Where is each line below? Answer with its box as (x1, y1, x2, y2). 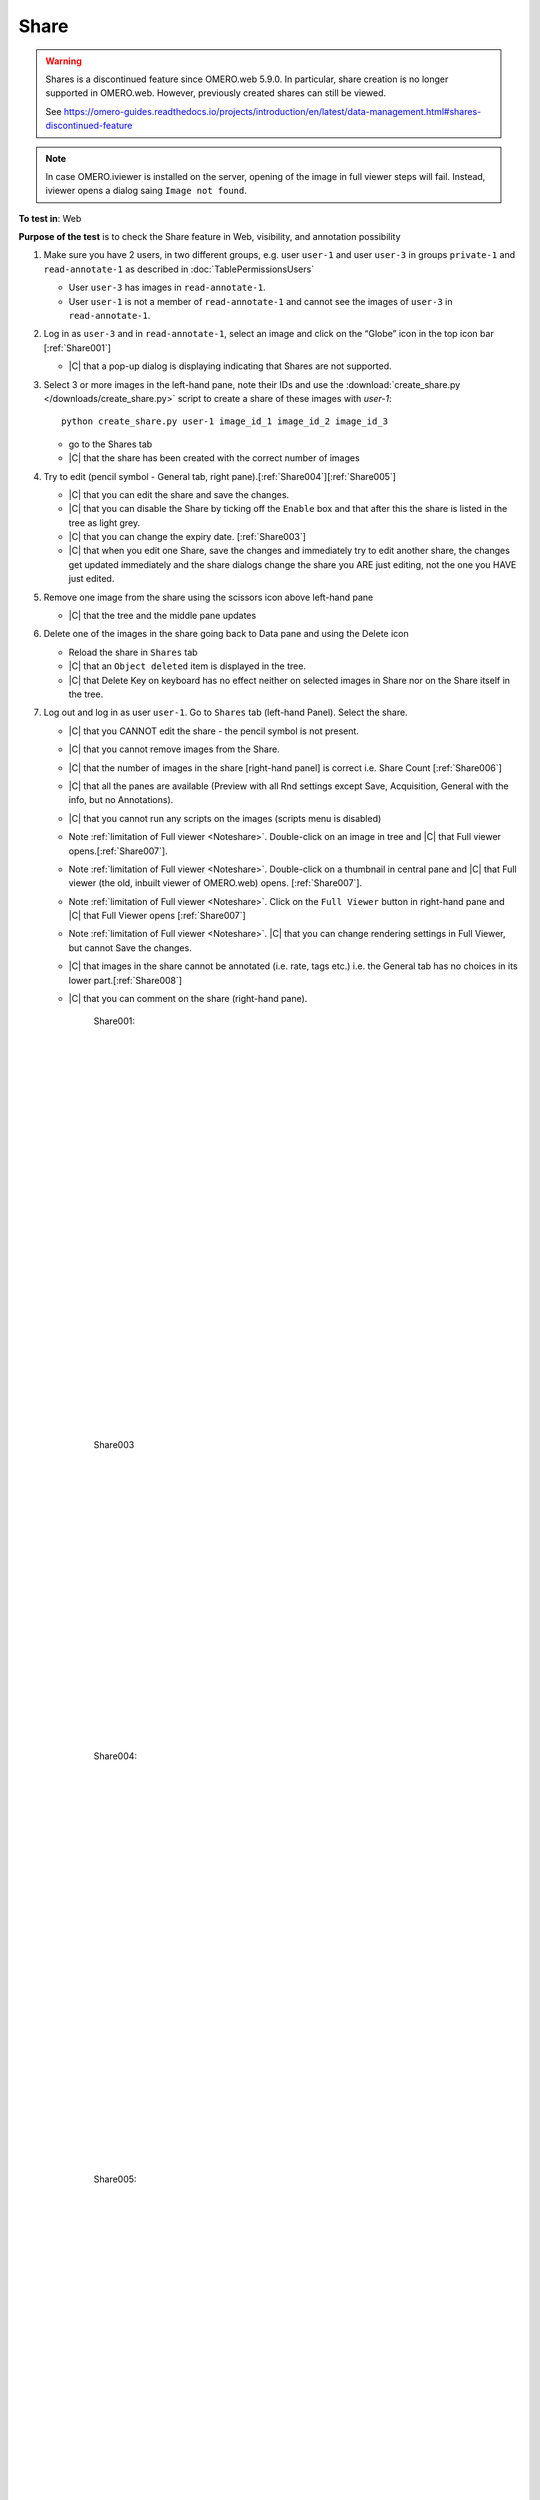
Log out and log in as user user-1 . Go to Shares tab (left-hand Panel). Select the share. (43, 706, 409, 719)
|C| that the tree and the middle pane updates (68, 610, 257, 622)
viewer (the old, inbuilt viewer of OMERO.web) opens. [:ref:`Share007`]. (68, 877, 363, 889)
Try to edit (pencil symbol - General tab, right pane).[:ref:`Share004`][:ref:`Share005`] (43, 470, 397, 482)
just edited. (68, 573, 115, 585)
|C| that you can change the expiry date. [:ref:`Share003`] (68, 531, 307, 543)
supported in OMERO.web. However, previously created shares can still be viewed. (45, 87, 387, 99)
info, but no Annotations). (68, 794, 174, 806)
